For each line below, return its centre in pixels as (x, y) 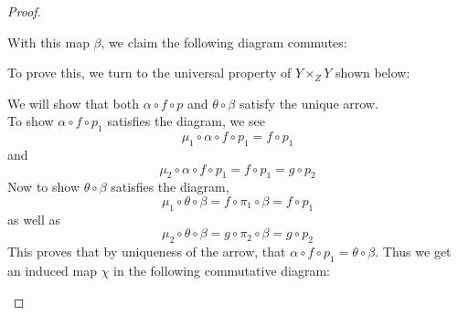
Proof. (24, 11)
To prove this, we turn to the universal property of (149, 73)
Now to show (44, 187)
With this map (48, 42)
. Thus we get (413, 252)
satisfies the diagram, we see (186, 121)
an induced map (53, 270)
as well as (34, 219)
